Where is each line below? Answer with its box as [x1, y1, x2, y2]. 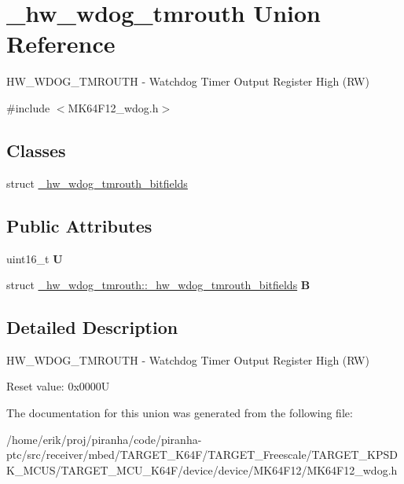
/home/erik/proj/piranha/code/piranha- [6, 431, 202, 447]
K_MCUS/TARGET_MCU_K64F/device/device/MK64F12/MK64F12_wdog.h [6, 461, 398, 478]
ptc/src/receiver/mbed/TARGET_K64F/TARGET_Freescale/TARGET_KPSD [6, 446, 398, 463]
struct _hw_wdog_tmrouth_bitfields [6, 174, 188, 191]
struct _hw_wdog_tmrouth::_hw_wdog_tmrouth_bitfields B [6, 277, 310, 293]
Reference [6, 27, 116, 60]
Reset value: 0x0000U [6, 378, 110, 394]
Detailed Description [6, 315, 178, 339]
